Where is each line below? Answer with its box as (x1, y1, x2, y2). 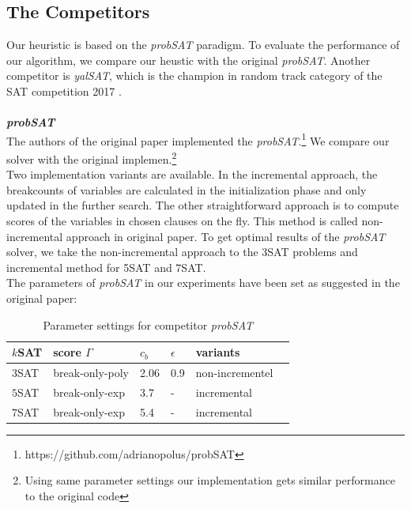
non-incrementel (195, 364, 273, 381)
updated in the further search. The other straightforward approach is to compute (6, 197, 399, 213)
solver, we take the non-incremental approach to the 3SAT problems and (6, 243, 358, 260)
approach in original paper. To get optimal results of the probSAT (66, 228, 386, 244)
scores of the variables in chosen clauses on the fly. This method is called (6, 213, 358, 229)
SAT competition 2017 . (6, 82, 122, 99)
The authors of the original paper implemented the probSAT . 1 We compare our (6, 130, 390, 149)
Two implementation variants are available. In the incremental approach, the (6, 166, 378, 183)
